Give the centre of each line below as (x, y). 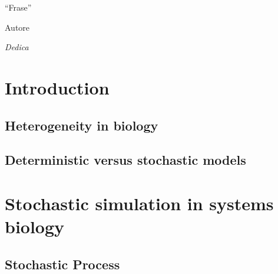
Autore (17, 27)
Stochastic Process (62, 264)
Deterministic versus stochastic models (125, 160)
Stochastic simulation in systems (139, 203)
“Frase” (18, 7)
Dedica (17, 47)
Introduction (57, 87)
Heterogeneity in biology (82, 125)
